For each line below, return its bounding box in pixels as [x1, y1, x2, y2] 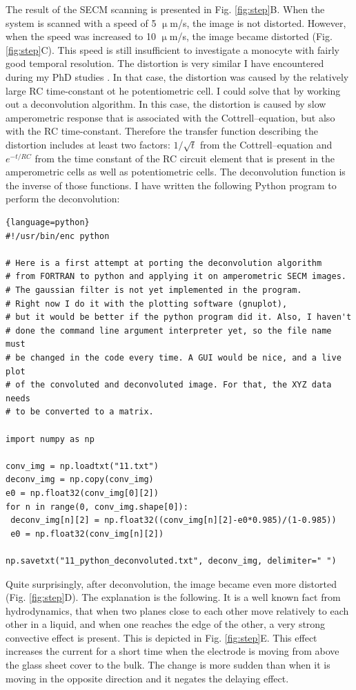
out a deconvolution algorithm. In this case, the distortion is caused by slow [6, 97, 326, 111]
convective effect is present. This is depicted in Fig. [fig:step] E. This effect [6, 630, 317, 644]
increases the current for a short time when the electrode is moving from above [6, 644, 339, 658]
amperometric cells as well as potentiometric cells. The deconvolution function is [6, 164, 346, 179]
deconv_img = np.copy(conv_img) [6, 475, 154, 485]
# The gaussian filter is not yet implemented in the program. [6, 285, 302, 296]
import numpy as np [6, 434, 95, 444]
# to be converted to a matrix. [6, 407, 154, 417]
